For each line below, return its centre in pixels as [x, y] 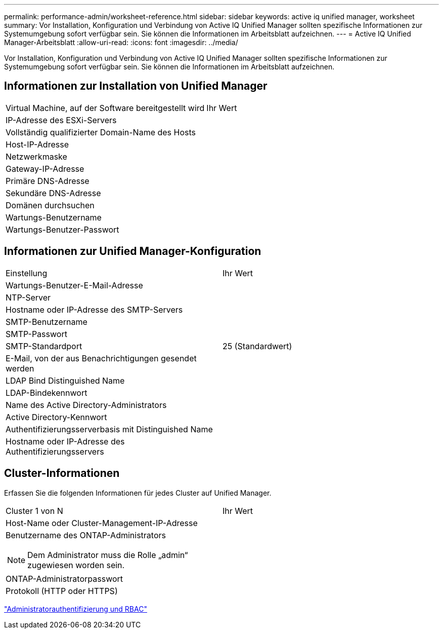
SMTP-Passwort [36, 334]
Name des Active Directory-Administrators [86, 405]
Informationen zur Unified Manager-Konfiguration [133, 251]
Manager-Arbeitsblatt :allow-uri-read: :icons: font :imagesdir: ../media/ [121, 42]
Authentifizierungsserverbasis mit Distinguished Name [109, 429]
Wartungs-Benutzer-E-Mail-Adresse [74, 285]
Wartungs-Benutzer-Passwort [62, 229]
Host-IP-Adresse [37, 144]
